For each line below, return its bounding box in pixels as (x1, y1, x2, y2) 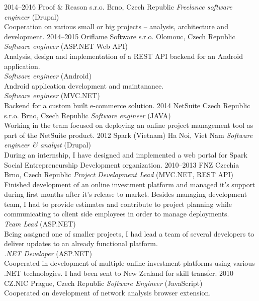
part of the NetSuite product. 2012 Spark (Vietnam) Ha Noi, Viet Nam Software (4, 129, 253, 140)
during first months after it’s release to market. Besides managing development (4, 189, 247, 199)
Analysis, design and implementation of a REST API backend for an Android (4, 50, 243, 61)
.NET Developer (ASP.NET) (4, 248, 92, 258)
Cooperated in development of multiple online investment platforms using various (4, 258, 255, 268)
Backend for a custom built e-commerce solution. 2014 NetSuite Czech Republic (4, 100, 250, 110)
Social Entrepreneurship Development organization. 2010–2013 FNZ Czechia (4, 159, 239, 170)
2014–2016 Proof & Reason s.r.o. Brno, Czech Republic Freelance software (4, 2, 232, 12)
